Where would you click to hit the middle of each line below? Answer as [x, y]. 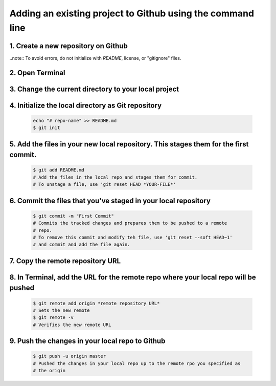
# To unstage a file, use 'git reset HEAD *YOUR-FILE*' [105, 185]
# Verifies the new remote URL [72, 325]
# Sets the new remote [61, 310]
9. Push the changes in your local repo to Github [87, 341]
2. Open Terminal [37, 72]
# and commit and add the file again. [82, 245]
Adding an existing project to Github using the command [132, 13]
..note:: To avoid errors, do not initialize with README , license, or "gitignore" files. [95, 58]
